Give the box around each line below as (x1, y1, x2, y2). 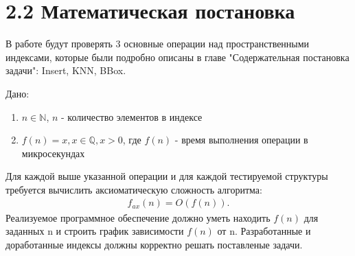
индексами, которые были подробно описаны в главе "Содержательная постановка (5, 49, 350, 64)
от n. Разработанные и (217, 224, 311, 238)
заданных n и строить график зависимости (5, 224, 184, 238)
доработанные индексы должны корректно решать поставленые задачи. (5, 237, 303, 251)
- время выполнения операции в (174, 132, 308, 147)
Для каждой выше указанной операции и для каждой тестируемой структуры (5, 169, 328, 183)
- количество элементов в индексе (61, 109, 203, 124)
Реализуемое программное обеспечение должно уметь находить (5, 210, 271, 224)
